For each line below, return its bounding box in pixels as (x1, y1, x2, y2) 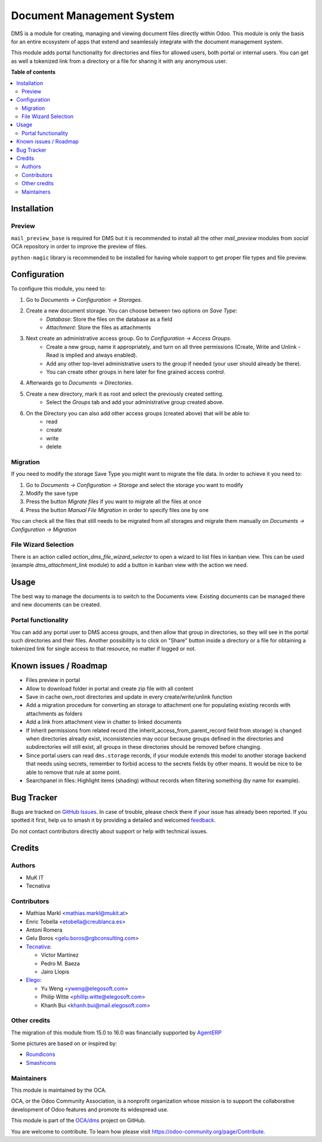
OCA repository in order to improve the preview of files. (11, 243, 147, 250)
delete (46, 443, 62, 451)
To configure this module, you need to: (11, 285, 107, 292)
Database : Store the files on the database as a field (46, 316, 172, 323)
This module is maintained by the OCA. (11, 1086, 107, 1094)
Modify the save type (26, 489, 79, 497)
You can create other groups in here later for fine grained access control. (46, 368, 226, 375)
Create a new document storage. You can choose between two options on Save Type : (26, 307, 238, 314)
